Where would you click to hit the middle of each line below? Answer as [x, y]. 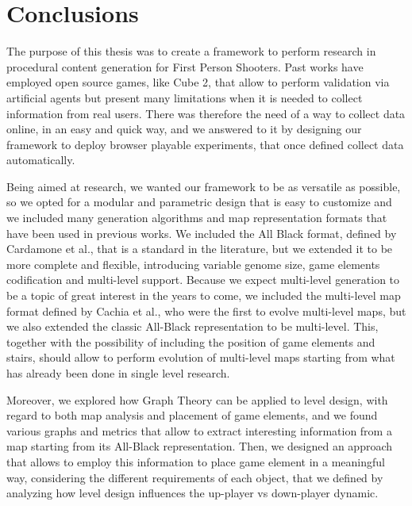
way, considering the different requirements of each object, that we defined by [195, 477]
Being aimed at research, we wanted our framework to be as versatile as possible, [204, 186]
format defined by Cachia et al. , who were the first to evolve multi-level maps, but [206, 310]
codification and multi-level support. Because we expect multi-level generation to [203, 280]
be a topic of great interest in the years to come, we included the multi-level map [204, 295]
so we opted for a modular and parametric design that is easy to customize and [199, 202]
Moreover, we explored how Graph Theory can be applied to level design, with [197, 399]
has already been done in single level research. [118, 373]
